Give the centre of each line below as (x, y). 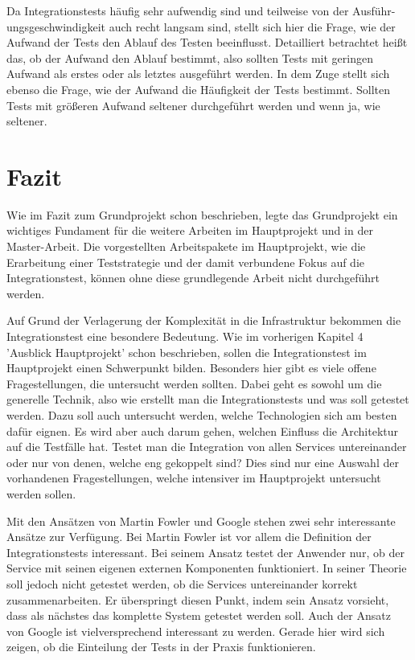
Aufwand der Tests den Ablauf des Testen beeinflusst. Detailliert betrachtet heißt (207, 42)
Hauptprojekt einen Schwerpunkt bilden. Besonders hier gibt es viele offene (191, 368)
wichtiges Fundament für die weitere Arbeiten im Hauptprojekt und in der (190, 230)
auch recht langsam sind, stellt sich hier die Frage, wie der (252, 26)
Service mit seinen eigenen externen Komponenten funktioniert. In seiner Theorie (207, 568)
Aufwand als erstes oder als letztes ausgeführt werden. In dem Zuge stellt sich (198, 74)
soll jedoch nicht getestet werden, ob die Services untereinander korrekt (182, 583)
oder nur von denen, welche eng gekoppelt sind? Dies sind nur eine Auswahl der (203, 462)
